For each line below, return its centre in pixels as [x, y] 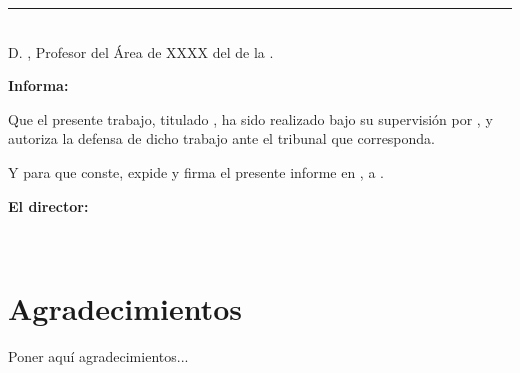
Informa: [38, 85]
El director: [48, 205]
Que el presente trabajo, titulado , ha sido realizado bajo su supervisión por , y [250, 118]
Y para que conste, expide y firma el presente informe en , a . [196, 171]
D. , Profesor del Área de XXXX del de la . [141, 51]
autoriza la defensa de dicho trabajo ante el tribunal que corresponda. [221, 138]
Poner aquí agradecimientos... [98, 355]
